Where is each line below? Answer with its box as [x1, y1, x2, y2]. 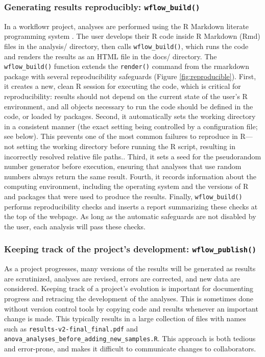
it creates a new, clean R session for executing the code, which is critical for [4, 81, 241, 91]
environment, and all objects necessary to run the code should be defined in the [4, 101, 253, 111]
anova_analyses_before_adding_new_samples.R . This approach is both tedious [4, 333, 256, 344]
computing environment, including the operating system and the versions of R [4, 181, 249, 192]
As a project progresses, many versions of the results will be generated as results [4, 263, 256, 274]
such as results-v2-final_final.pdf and [4, 323, 138, 334]
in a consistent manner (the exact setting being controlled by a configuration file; [4, 121, 258, 131]
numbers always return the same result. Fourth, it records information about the [4, 171, 257, 181]
